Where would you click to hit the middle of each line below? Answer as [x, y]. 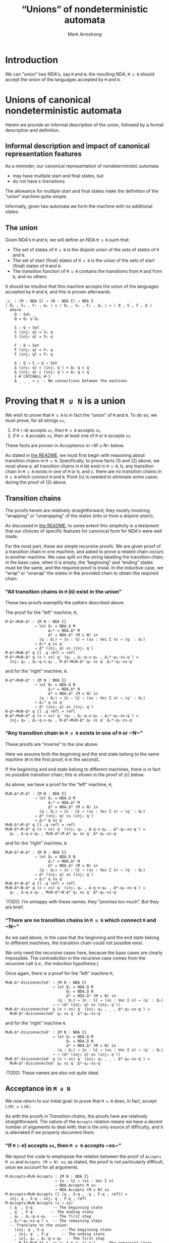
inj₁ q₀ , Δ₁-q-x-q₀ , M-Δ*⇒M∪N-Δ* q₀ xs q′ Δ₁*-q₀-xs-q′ [72, 662]
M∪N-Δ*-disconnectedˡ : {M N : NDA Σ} [46, 982]
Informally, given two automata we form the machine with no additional [79, 206]
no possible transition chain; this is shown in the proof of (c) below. [75, 775]
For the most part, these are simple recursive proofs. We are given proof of [83, 546]
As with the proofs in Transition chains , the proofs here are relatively [76, 1116]
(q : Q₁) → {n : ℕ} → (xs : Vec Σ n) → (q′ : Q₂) [110, 1000]
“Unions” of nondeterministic [85, 9]
